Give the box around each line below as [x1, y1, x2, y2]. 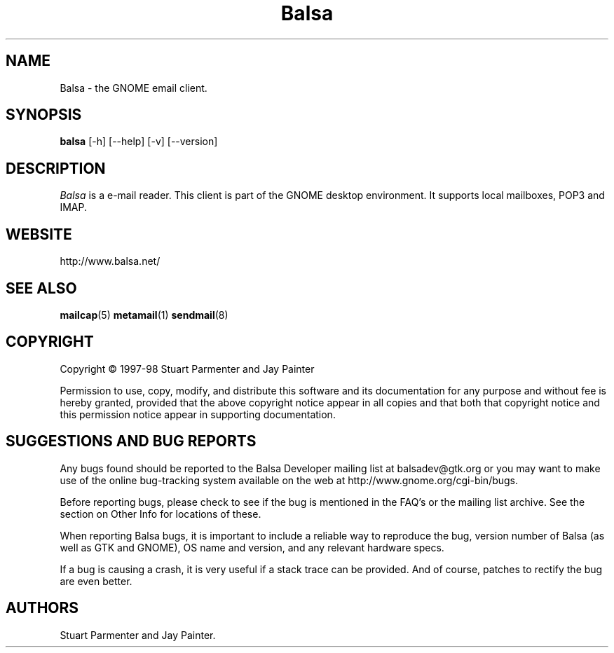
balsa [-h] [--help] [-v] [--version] [60, 135, 218, 148]
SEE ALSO [6, 279, 77, 297]
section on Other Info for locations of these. [60, 507, 261, 520]
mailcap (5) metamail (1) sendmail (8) [60, 308, 228, 321]
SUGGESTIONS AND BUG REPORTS [6, 432, 257, 451]
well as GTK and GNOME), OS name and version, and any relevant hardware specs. [60, 541, 444, 554]
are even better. [60, 575, 132, 587]
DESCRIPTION [6, 159, 106, 177]
